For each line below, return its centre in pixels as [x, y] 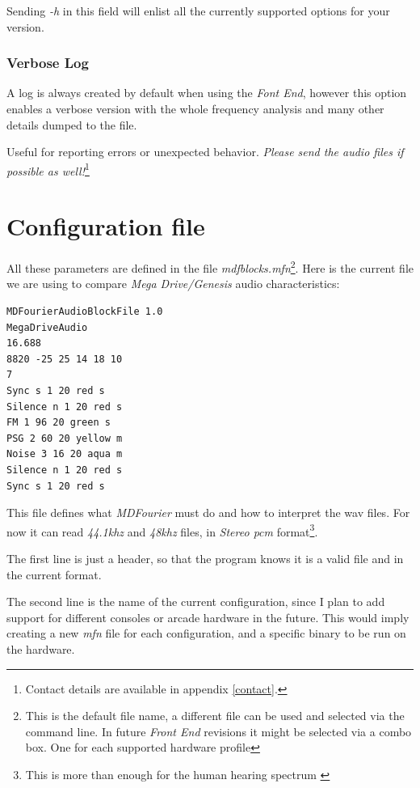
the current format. [54, 574]
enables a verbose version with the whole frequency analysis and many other [195, 108]
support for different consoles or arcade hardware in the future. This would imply [208, 617]
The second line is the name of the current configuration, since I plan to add [196, 602]
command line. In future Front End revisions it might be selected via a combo [218, 731]
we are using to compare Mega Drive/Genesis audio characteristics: [173, 284]
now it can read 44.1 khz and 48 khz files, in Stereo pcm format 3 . [162, 530]
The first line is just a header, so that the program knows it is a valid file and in [205, 558]
